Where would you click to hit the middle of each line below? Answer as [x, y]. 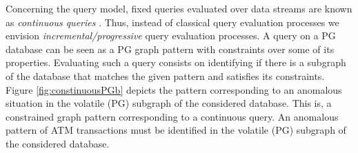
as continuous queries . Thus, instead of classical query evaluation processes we [172, 22]
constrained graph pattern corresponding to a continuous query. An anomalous [172, 116]
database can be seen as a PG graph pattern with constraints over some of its [170, 49]
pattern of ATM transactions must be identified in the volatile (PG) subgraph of [176, 130]
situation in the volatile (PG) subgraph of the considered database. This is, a [169, 103]
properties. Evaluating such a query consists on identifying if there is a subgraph [176, 62]
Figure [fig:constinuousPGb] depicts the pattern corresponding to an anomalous [174, 89]
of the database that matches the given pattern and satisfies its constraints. [165, 75]
